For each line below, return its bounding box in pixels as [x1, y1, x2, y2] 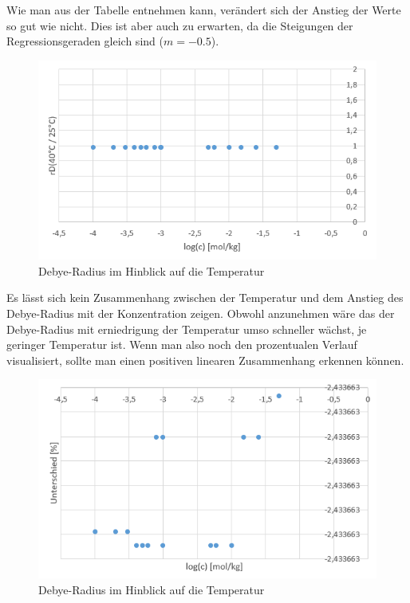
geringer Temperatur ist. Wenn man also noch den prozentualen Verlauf [6, 336, 357, 353]
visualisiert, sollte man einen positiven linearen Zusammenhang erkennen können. [6, 351, 404, 368]
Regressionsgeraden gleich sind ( [6, 33, 164, 49]
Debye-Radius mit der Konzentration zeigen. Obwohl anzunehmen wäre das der [6, 305, 395, 322]
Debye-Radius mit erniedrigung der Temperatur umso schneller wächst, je [6, 320, 367, 337]
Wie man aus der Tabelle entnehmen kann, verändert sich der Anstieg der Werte [6, 2, 401, 18]
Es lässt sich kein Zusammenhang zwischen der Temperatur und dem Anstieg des [6, 289, 404, 306]
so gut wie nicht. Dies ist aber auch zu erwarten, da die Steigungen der [6, 17, 353, 33]
